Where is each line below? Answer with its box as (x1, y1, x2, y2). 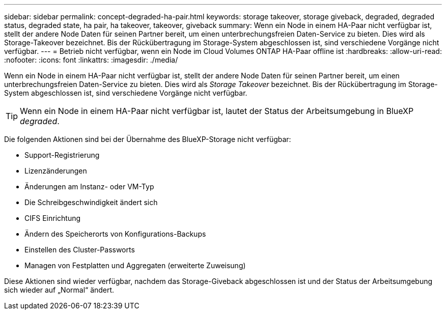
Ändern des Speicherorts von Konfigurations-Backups (24, 230, 206, 238)
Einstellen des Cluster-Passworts (24, 245, 135, 254)
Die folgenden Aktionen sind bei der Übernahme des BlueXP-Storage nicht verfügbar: (4, 135, 291, 144)
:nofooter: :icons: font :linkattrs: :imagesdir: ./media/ (4, 55, 178, 64)
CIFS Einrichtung (24, 214, 81, 222)
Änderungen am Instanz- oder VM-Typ (24, 182, 154, 191)
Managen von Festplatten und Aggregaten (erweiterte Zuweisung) (24, 261, 246, 270)
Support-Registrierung (24, 151, 100, 159)
